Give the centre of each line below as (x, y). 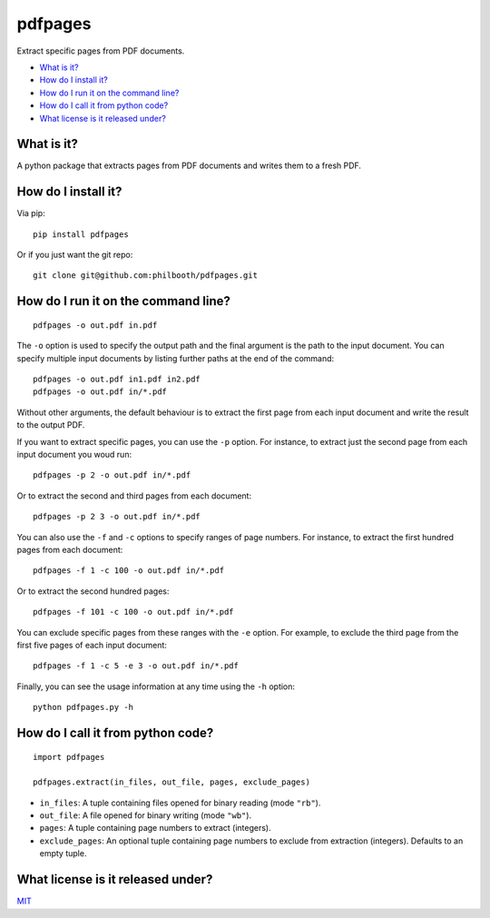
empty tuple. (63, 854)
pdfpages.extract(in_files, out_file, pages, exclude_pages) (171, 782)
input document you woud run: (74, 455)
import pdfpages (69, 757)
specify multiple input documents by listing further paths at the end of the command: (176, 358)
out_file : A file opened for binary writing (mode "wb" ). (146, 815)
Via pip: (31, 213)
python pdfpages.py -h (83, 707)
